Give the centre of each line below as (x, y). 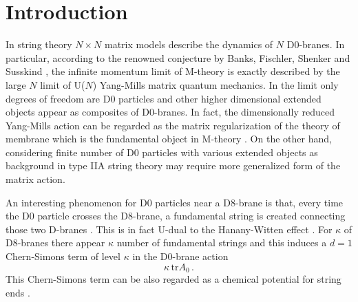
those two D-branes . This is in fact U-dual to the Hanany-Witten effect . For (169, 229)
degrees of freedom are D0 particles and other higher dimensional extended (164, 98)
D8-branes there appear (55, 242)
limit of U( (63, 84)
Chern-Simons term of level (63, 256)
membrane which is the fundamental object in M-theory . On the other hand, (169, 139)
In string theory (39, 44)
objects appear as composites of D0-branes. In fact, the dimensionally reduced (170, 112)
